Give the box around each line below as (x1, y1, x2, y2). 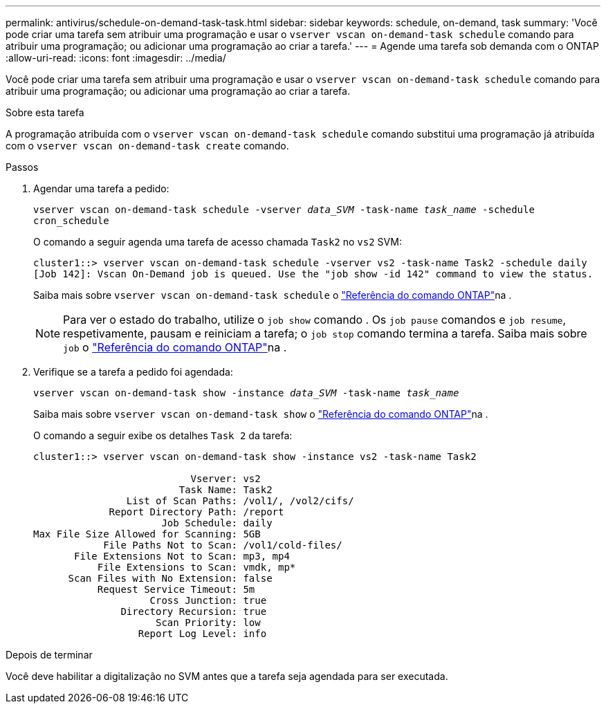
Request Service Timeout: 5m (97, 584, 255, 595)
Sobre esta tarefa (6, 107, 84, 118)
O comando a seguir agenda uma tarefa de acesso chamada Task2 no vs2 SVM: (33, 236, 402, 248)
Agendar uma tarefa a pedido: (33, 183, 169, 194)
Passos (6, 161, 39, 173)
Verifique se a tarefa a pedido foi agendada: (33, 366, 233, 378)
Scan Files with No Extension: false (68, 573, 273, 584)
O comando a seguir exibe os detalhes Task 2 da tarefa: (33, 430, 293, 441)
